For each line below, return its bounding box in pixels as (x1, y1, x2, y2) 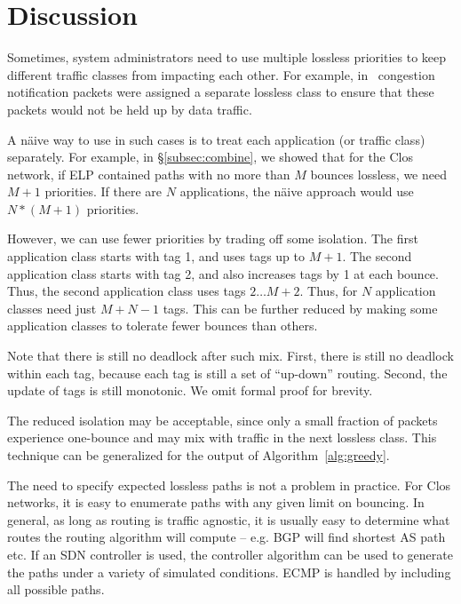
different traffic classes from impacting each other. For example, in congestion (7, 65, 435, 83)
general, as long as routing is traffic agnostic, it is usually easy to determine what (7, 510, 450, 528)
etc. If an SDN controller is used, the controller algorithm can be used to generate (7, 544, 453, 563)
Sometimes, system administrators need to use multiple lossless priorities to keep (7, 48, 447, 67)
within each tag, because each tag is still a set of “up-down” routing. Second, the (7, 363, 448, 382)
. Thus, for (299, 282, 358, 300)
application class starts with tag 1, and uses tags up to (7, 247, 306, 266)
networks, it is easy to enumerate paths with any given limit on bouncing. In (7, 493, 425, 512)
